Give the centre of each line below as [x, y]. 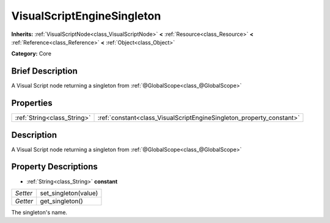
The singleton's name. [39, 212]
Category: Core [31, 54]
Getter [24, 201]
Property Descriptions [54, 167]
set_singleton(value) [69, 193]
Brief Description [44, 71]
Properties [32, 103]
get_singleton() [62, 201]
